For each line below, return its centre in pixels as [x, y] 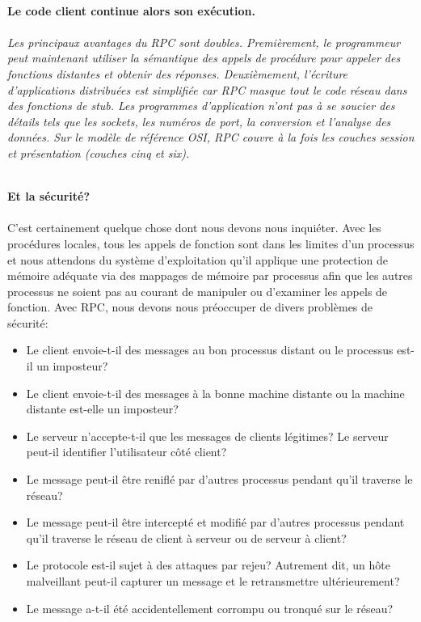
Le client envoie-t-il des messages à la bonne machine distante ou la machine [215, 393]
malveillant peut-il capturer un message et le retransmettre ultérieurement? [213, 581]
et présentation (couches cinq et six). [99, 152]
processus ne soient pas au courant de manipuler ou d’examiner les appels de [198, 291]
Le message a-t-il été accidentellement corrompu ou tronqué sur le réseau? [210, 608]
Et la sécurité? [49, 196]
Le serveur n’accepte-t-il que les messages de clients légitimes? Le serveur [207, 436]
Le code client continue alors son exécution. [131, 10]
